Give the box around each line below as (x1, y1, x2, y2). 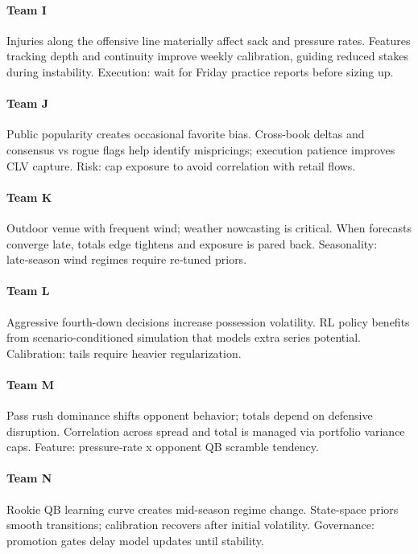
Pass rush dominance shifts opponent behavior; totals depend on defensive (6, 407, 373, 424)
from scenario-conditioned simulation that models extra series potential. (6, 329, 361, 346)
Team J (6, 95, 49, 112)
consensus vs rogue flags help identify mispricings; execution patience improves (6, 141, 395, 158)
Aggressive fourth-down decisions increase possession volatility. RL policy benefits (6, 313, 410, 330)
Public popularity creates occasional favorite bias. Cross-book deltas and (6, 125, 365, 142)
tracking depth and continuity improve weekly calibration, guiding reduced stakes (6, 47, 408, 64)
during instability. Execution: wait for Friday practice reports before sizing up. (6, 63, 394, 80)
